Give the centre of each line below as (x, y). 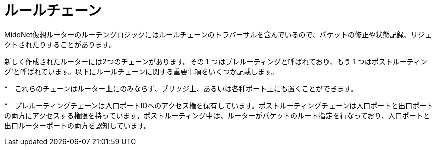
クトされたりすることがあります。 (60, 44)
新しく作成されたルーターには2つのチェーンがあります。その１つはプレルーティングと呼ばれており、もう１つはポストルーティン (216, 61)
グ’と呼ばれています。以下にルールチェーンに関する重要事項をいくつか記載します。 (141, 71)
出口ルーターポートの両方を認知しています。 (78, 125)
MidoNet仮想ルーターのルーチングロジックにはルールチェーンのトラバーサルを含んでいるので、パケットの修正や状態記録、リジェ (218, 34)
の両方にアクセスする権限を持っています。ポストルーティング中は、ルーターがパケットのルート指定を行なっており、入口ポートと (217, 115)
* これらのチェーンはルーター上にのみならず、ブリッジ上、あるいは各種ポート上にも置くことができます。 (181, 88)
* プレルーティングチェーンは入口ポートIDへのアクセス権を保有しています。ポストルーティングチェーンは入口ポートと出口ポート (219, 105)
